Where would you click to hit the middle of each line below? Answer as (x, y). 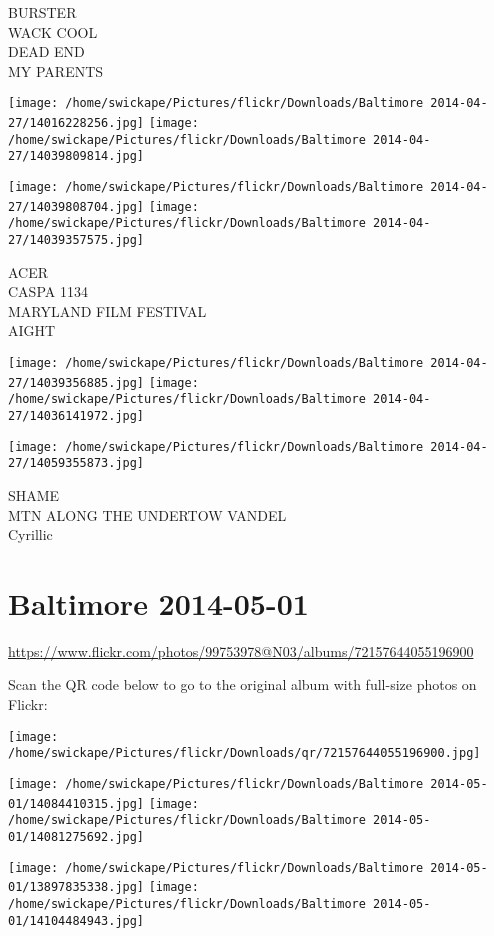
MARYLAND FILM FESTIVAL (107, 310)
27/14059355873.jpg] (76, 463)
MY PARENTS (56, 70)
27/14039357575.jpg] (76, 239)
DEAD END (46, 51)
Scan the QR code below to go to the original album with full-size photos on (242, 684)
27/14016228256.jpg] (76, 123)
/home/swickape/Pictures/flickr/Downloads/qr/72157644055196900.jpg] (244, 753)
